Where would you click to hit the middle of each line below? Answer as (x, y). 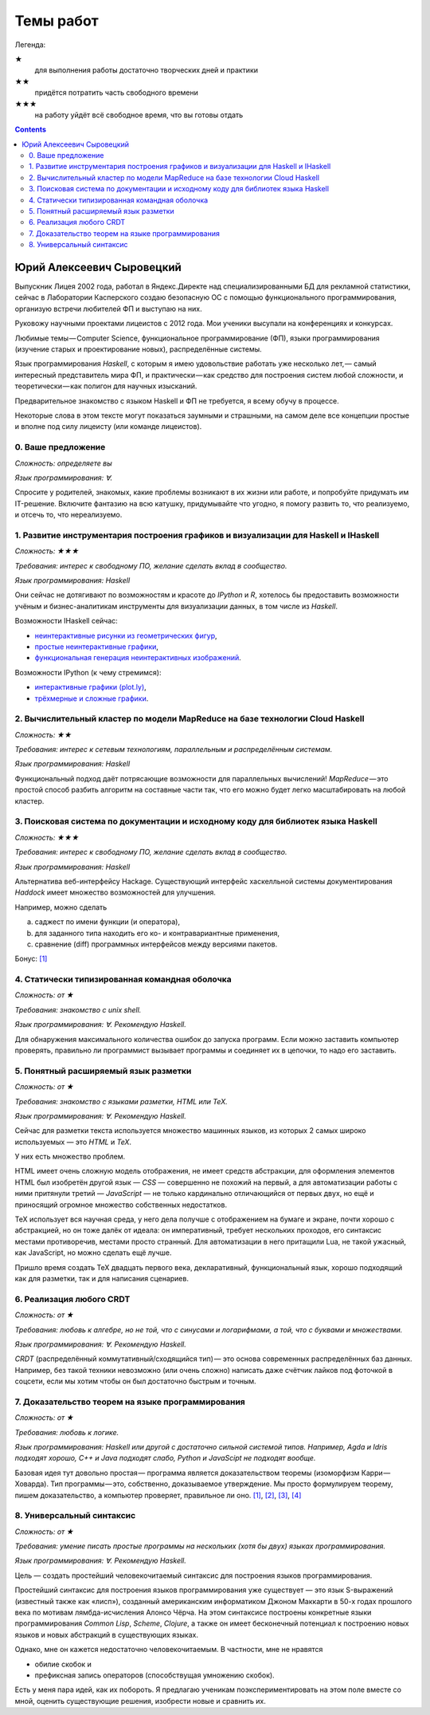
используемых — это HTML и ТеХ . (73, 1142)
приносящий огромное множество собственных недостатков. (121, 1205)
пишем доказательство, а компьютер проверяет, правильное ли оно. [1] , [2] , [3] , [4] (158, 1495)
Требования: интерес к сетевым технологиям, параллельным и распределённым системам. (174, 749)
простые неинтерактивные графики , (97, 647)
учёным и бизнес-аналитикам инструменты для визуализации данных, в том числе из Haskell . (176, 606)
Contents (31, 130)
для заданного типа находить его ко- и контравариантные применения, (157, 933)
